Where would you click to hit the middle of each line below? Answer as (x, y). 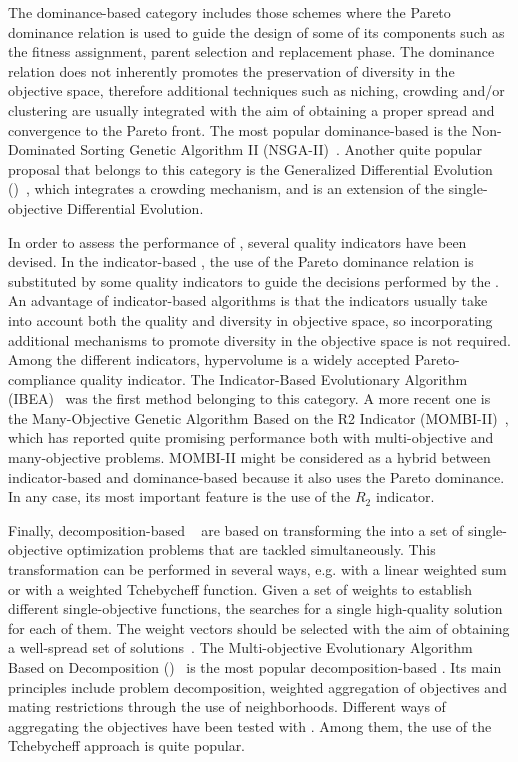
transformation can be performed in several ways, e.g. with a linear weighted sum (257, 569)
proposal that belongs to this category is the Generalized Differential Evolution (250, 168)
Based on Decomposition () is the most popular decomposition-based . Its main (255, 667)
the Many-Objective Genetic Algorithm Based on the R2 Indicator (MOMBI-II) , (258, 417)
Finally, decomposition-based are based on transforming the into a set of (236, 529)
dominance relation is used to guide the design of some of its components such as (256, 31)
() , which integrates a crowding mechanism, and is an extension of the (226, 188)
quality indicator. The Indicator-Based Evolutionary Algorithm (274, 378)
